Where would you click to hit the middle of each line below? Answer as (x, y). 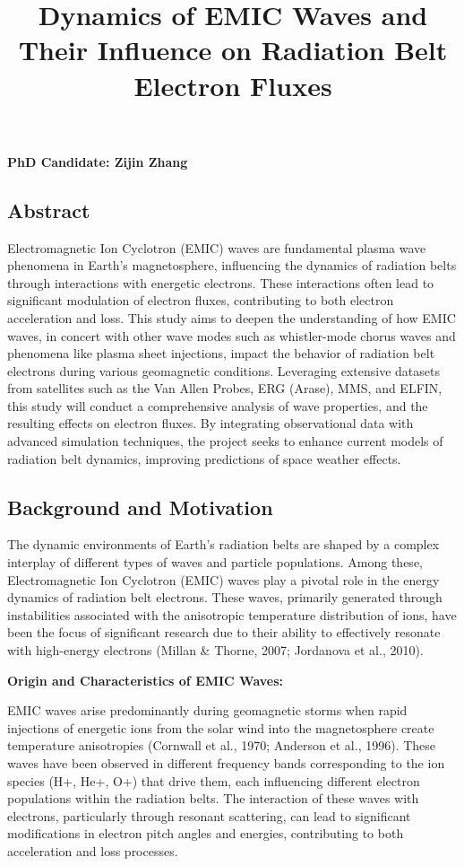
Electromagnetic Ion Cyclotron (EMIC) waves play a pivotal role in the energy (223, 579)
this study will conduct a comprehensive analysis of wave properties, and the (218, 405)
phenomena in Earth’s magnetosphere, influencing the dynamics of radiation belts (232, 265)
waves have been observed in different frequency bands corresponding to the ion (226, 763)
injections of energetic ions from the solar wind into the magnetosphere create (221, 727)
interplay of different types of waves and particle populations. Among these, (215, 562)
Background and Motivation (140, 507)
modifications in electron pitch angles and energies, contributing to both (206, 833)
